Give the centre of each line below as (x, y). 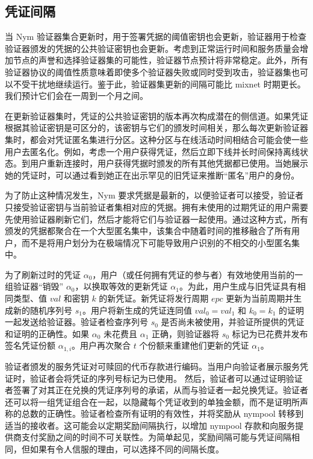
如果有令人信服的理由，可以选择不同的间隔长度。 (127, 449)
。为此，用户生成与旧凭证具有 (238, 286)
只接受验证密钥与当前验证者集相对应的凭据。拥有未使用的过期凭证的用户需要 (156, 207)
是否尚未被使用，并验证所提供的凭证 (233, 322)
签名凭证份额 (30, 345)
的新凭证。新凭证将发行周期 (154, 298)
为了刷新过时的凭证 (43, 274)
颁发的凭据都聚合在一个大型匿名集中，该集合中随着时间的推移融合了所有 (148, 231)
